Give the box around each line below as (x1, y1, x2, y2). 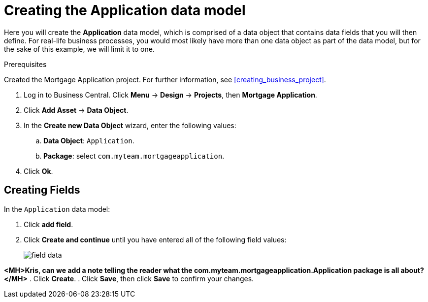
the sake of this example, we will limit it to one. (4, 44, 155, 53)
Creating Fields (4, 184, 80, 197)
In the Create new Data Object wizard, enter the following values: (24, 121, 236, 130)
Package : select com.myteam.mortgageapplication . (43, 151, 225, 160)
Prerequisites (4, 60, 47, 68)
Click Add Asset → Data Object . (24, 105, 129, 114)
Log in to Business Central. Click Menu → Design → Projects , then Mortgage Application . (24, 90, 317, 99)
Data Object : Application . (43, 136, 134, 145)
